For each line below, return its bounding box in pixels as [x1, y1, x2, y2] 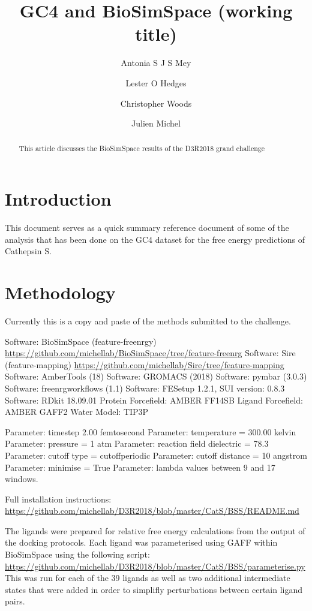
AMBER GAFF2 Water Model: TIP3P [5, 405, 149, 418]
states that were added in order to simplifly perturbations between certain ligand [5, 583, 303, 595]
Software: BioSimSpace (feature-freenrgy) [5, 335, 157, 347]
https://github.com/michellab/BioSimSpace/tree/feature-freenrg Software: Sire [5, 347, 296, 359]
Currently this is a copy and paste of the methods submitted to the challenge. [5, 314, 291, 327]
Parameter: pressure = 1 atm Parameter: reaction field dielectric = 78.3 [5, 437, 269, 450]
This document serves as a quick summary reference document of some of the [5, 221, 289, 234]
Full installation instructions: [5, 492, 112, 505]
